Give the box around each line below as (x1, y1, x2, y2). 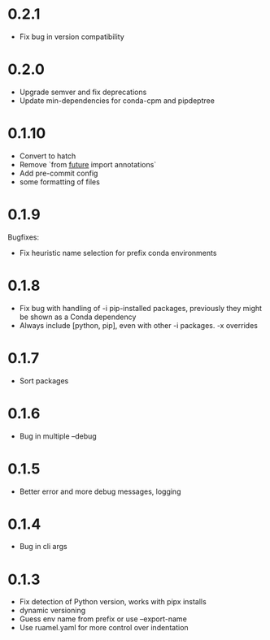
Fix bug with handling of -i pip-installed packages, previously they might (19, 303, 262, 313)
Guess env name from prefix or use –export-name (19, 614, 188, 624)
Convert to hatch (19, 151, 76, 161)
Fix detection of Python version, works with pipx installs (19, 597, 207, 607)
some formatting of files (19, 176, 101, 187)
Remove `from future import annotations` (19, 159, 157, 169)
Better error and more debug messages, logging (19, 486, 181, 496)
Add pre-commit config (19, 168, 98, 178)
